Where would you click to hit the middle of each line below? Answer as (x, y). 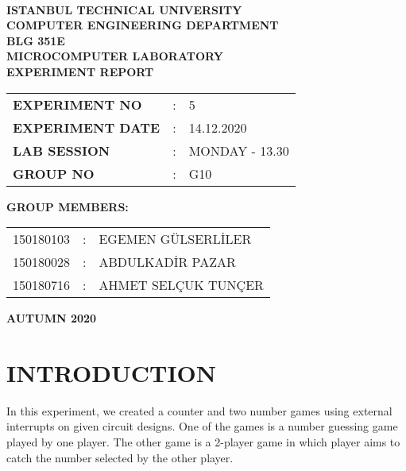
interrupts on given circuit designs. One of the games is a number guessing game (202, 426)
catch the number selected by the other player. (120, 457)
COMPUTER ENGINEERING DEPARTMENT (143, 25)
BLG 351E (36, 40)
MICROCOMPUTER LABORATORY (115, 56)
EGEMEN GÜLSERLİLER (175, 239)
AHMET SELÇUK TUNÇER (181, 285)
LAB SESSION (62, 150)
